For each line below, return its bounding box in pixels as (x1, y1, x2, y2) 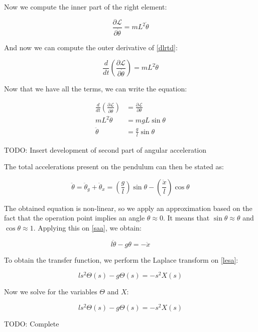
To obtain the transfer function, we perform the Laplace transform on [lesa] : (4, 254, 238, 265)
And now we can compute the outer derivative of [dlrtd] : (4, 42, 178, 52)
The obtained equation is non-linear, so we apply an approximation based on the (4, 202, 252, 213)
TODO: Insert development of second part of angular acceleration (4, 144, 207, 155)
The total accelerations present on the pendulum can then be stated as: (4, 161, 224, 172)
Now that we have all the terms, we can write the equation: (4, 83, 187, 94)
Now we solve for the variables (4, 286, 97, 297)
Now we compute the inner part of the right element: (4, 2, 167, 12)
